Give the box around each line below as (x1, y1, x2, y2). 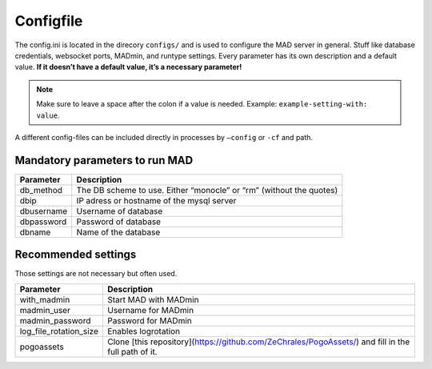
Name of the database (76, 227, 161, 238)
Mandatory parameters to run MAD (14, 153, 194, 167)
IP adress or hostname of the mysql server (76, 195, 237, 206)
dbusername (19, 205, 68, 216)
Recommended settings (14, 248, 137, 262)
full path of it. (106, 346, 158, 357)
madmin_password (19, 315, 91, 326)
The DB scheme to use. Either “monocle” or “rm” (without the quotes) (76, 184, 338, 195)
